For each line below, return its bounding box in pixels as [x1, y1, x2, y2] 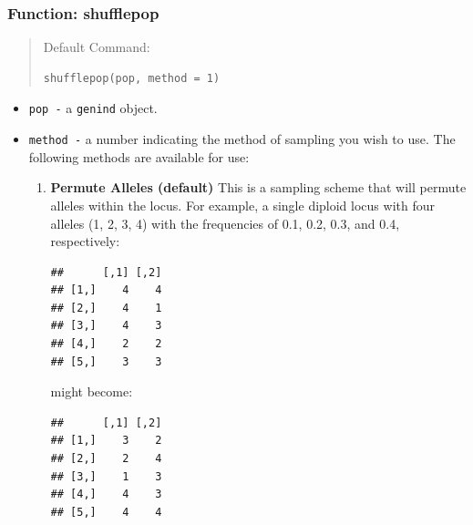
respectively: [50, 232, 120, 251]
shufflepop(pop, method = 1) [43, 71, 221, 85]
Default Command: [43, 37, 150, 57]
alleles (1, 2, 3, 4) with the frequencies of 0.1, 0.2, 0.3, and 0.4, [50, 213, 400, 232]
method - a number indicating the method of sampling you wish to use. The [28, 129, 456, 149]
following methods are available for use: [28, 147, 250, 166]
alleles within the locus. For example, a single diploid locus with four [50, 195, 435, 214]
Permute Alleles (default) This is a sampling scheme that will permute [50, 178, 467, 197]
